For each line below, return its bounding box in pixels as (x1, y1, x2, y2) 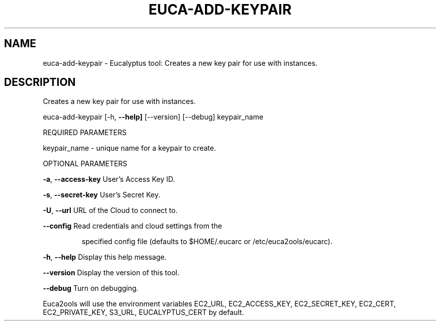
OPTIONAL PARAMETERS (43, 159, 128, 168)
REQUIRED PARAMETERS (43, 128, 127, 137)
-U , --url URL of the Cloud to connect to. (43, 206, 178, 215)
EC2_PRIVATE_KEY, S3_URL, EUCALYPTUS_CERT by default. (43, 308, 244, 317)
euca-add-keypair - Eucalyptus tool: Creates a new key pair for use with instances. (43, 58, 317, 67)
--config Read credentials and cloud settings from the (43, 222, 222, 231)
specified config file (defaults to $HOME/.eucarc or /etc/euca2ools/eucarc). (81, 237, 333, 246)
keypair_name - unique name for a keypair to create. (43, 144, 216, 153)
